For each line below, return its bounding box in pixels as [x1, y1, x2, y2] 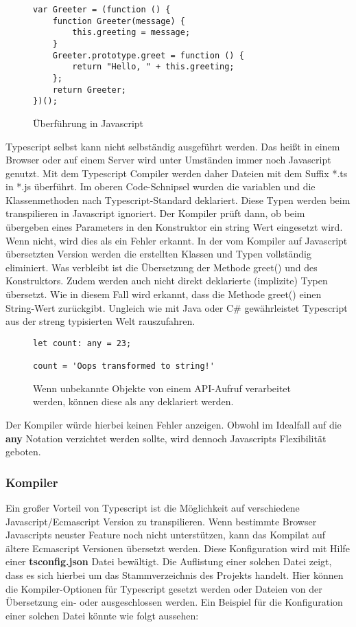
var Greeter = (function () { [33, 5, 171, 14]
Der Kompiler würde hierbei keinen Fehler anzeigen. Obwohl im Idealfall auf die [5, 417, 342, 431]
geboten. [5, 444, 41, 459]
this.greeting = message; [72, 27, 191, 38]
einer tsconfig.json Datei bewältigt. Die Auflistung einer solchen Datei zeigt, [5, 554, 332, 569]
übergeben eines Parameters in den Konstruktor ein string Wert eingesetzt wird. [5, 220, 343, 234]
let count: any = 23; [33, 338, 132, 348]
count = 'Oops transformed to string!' [33, 361, 215, 372]
